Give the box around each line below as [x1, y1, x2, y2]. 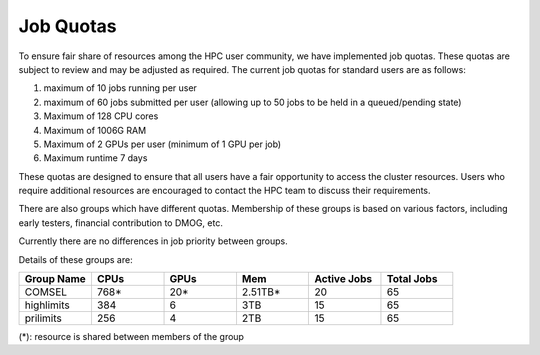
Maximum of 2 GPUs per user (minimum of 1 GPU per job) [43, 138, 282, 150]
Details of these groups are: [18, 253, 134, 265]
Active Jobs [314, 272, 373, 286]
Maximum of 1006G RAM [43, 124, 147, 136]
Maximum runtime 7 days [43, 152, 148, 164]
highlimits [24, 298, 70, 312]
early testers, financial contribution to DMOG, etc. [18, 216, 224, 229]
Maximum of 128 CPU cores [43, 110, 159, 122]
